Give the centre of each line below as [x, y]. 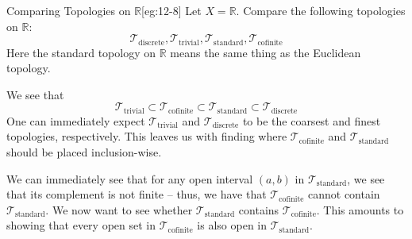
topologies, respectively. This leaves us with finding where [147, 136]
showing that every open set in [81, 225]
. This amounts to [360, 209]
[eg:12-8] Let [171, 10]
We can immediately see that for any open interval [130, 178]
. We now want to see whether [119, 209]
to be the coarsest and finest [312, 120]
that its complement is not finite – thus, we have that [137, 194]
